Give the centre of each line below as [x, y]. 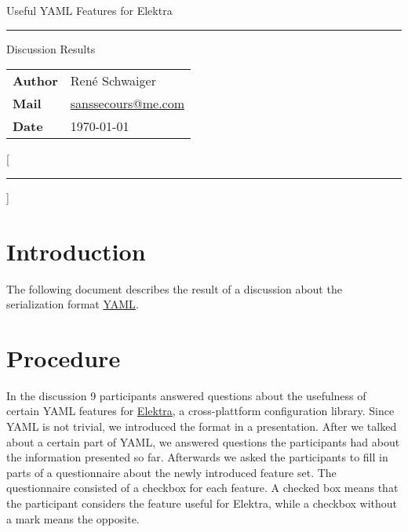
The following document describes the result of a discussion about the [174, 288]
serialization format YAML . [73, 304]
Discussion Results [51, 48]
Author [35, 81]
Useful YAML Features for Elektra [89, 10]
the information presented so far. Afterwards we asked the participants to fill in [197, 457]
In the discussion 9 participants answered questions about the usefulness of [186, 395]
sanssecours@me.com [127, 104]
